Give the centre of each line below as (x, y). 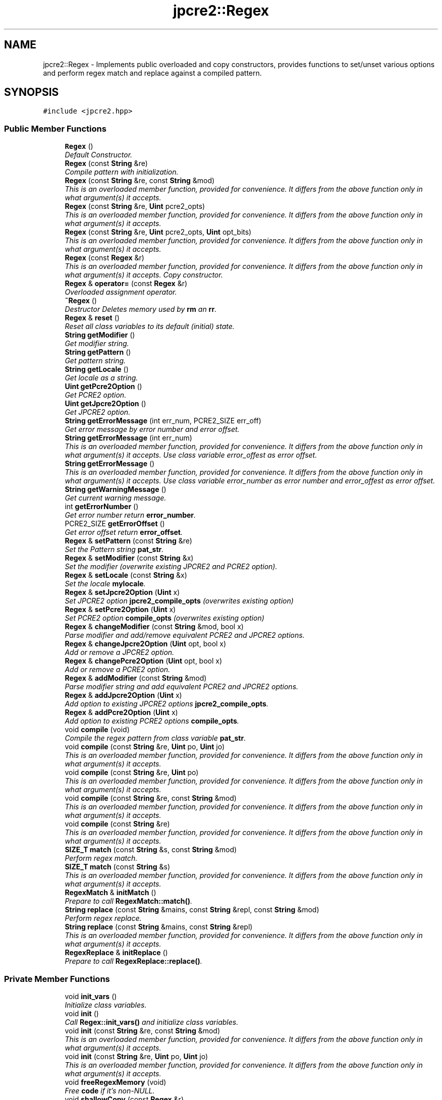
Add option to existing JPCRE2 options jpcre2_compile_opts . (167, 704)
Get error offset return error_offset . (124, 532)
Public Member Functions (55, 128)
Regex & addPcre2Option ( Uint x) (121, 712)
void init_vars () (91, 996)
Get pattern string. (95, 361)
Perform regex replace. (103, 918)
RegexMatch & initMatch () (111, 893)
